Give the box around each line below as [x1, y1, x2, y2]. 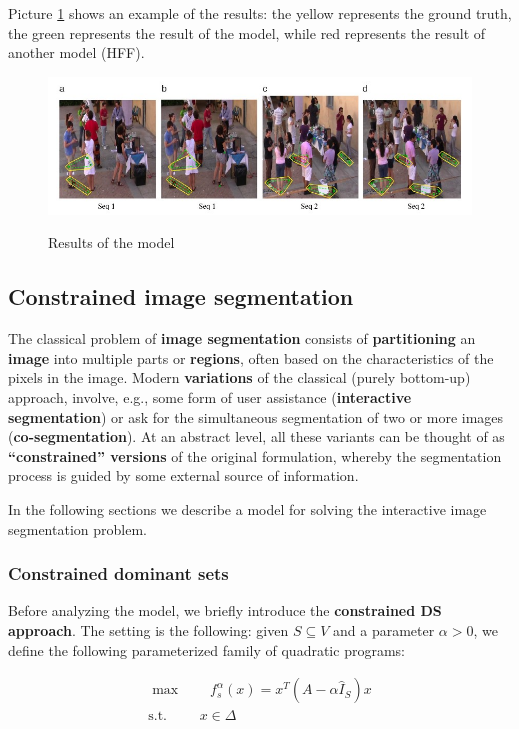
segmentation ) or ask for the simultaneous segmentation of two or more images [8, 406, 504, 427]
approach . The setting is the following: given [8, 619, 289, 640]
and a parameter [333, 619, 435, 640]
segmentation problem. [8, 518, 147, 539]
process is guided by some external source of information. [8, 465, 359, 486]
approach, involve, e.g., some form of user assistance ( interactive [8, 387, 412, 407]
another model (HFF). [8, 42, 145, 63]
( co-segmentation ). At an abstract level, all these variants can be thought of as [8, 426, 505, 447]
